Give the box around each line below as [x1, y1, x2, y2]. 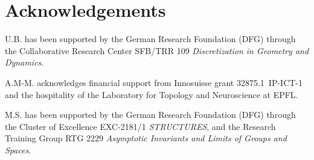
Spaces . [5, 143, 31, 156]
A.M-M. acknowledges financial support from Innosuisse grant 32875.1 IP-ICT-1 [5, 76, 303, 88]
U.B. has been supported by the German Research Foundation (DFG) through [5, 32, 296, 45]
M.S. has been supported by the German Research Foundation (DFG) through [5, 108, 296, 121]
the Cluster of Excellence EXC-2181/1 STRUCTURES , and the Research [5, 120, 276, 132]
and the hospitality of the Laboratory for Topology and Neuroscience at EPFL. [5, 88, 298, 100]
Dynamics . [5, 56, 44, 69]
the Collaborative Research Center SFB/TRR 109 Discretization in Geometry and [5, 44, 309, 57]
